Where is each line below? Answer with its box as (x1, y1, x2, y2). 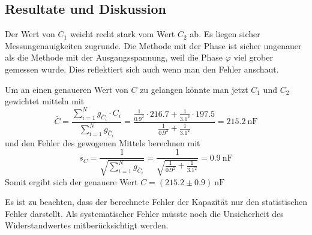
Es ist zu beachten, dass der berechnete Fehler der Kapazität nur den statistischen (5, 195, 307, 208)
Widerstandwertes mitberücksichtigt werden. (5, 219, 169, 231)
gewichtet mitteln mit (5, 95, 85, 107)
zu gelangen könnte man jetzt (140, 83, 248, 95)
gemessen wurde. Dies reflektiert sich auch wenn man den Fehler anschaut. (5, 62, 279, 75)
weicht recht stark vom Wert (70, 28, 175, 40)
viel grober (233, 51, 273, 64)
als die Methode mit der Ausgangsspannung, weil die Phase (5, 51, 223, 64)
